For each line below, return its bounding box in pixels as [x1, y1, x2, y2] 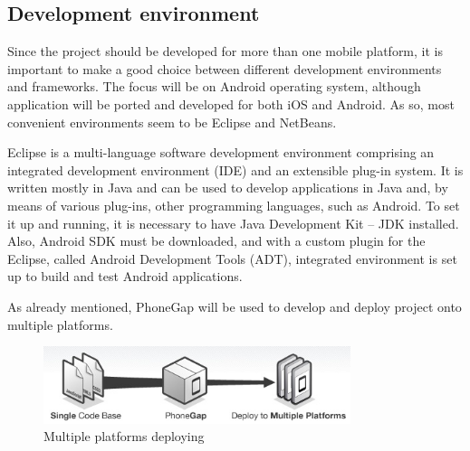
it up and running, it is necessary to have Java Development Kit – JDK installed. [7, 213, 459, 232]
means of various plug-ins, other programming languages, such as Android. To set [7, 195, 460, 214]
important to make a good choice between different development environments [7, 59, 442, 78]
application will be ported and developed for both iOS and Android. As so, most [7, 94, 455, 113]
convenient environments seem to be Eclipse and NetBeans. [7, 112, 337, 131]
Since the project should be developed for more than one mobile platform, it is [7, 42, 443, 61]
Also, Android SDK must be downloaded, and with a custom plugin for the [7, 231, 426, 250]
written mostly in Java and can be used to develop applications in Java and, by [7, 178, 448, 197]
